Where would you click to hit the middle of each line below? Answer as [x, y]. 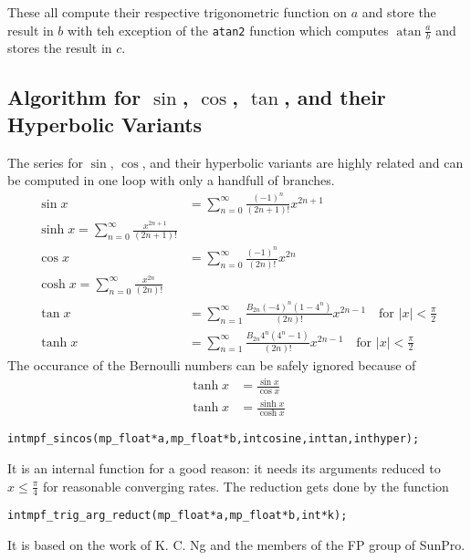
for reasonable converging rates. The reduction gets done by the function [246, 486]
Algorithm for [74, 97]
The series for [46, 162]
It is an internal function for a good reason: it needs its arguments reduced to [224, 467]
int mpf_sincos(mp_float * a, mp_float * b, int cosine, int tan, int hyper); [214, 439]
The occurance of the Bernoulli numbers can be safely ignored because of [212, 364]
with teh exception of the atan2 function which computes [228, 30]
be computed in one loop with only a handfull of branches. [171, 180]
